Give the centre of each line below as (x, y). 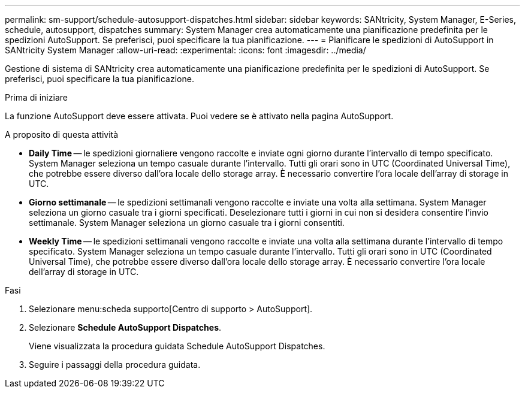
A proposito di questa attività (62, 134)
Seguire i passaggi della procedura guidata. (115, 365)
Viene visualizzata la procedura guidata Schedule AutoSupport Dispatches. (177, 346)
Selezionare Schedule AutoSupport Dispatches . (125, 327)
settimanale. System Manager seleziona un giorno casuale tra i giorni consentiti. (187, 223)
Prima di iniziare (36, 97)
